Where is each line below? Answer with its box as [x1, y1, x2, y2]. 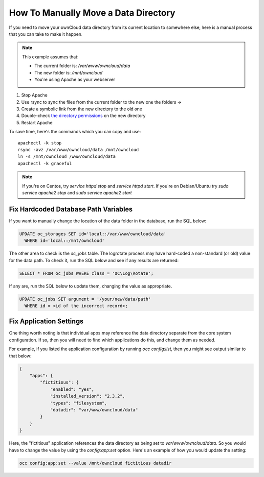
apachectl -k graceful [18, 161, 72, 166]
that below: [9, 353, 32, 358]
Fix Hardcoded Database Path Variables [9, 205, 133, 213]
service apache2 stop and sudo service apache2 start [22, 190, 132, 195]
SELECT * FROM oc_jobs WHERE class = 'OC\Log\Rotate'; [19, 270, 154, 276]
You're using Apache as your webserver [34, 76, 115, 82]
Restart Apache [21, 119, 53, 125]
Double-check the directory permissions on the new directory [21, 113, 146, 119]
